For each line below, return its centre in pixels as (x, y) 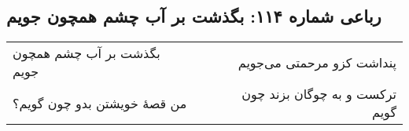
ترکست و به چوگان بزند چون (319, 94)
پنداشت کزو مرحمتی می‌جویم (317, 62)
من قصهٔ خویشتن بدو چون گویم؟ (100, 103)
